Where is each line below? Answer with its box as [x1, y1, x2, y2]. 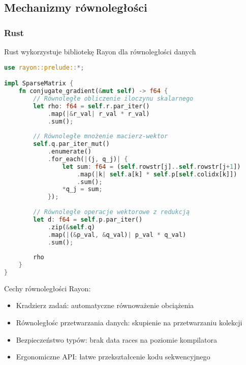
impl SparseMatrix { [4, 80, 74, 87]
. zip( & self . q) [47, 223, 96, 231]
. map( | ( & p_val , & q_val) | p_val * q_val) [47, 231, 187, 238]
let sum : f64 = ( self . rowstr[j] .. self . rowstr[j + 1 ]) [62, 163, 241, 170]
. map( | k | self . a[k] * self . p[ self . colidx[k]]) [77, 170, 237, 178]
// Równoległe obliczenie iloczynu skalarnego [33, 95, 194, 102]
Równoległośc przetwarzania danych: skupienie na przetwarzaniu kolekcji [16, 317, 242, 328]
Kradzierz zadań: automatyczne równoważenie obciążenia [16, 300, 194, 311]
